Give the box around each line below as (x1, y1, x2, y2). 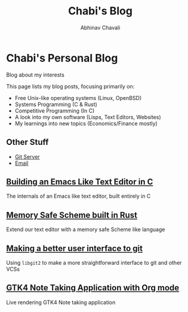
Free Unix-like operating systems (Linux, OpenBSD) (14, 94, 142, 101)
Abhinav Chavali (80, 24, 121, 31)
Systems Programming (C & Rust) (14, 101, 97, 108)
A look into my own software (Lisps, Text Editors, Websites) (14, 113, 161, 120)
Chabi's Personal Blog (6, 51, 118, 65)
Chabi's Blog (67, 4, 133, 18)
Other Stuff (6, 137, 49, 147)
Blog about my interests (6, 71, 64, 78)
